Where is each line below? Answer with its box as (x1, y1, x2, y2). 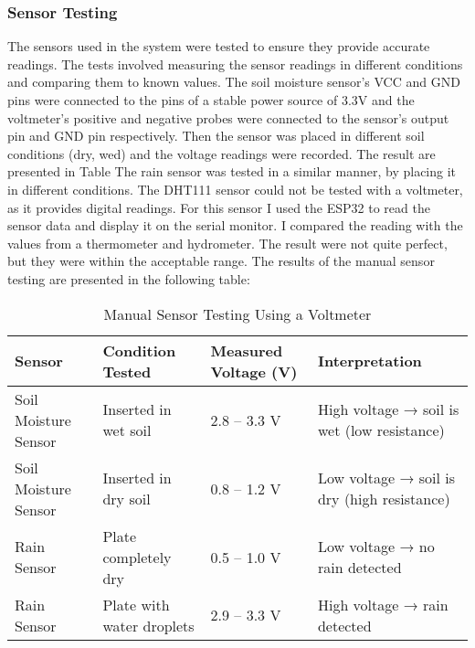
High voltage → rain (317, 593, 449, 615)
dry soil (102, 488, 151, 510)
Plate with (102, 593, 170, 615)
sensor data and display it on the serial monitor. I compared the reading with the (7, 216, 463, 235)
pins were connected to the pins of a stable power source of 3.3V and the (7, 90, 415, 109)
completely (102, 546, 172, 568)
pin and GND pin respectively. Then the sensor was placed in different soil (7, 126, 425, 145)
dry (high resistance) (317, 488, 450, 510)
